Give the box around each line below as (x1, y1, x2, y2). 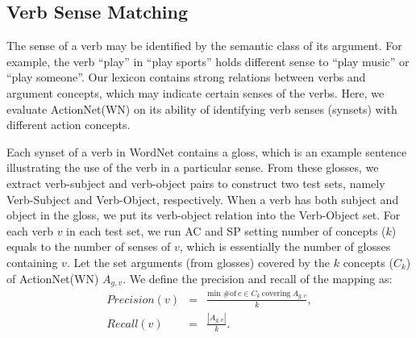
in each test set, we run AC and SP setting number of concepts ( (66, 222, 386, 239)
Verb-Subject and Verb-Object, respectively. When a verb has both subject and (6, 190, 399, 207)
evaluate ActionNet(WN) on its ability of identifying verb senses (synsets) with (6, 100, 397, 117)
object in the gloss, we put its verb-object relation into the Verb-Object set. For (6, 207, 401, 223)
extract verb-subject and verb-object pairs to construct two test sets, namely (6, 174, 385, 191)
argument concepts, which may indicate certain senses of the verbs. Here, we (6, 84, 385, 101)
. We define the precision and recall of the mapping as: (123, 269, 393, 286)
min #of (207, 289, 236, 298)
